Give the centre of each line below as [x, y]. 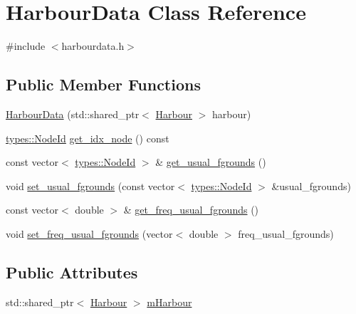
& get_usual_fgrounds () [211, 162]
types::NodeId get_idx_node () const [88, 138]
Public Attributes [72, 272]
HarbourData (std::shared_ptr [73, 114]
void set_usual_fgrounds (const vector [90, 185]
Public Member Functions [103, 84]
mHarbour [169, 302]
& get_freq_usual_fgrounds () [191, 210]
